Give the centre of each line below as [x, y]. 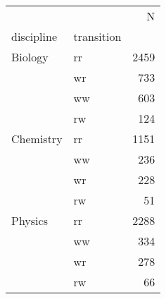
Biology [30, 57]
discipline [34, 36]
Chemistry [37, 139]
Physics [30, 220]
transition [97, 36]
